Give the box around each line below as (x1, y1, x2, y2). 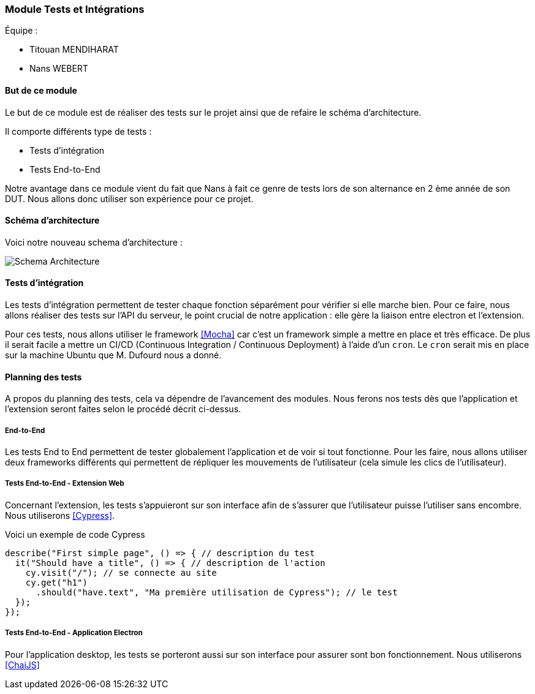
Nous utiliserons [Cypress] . (5, 510, 115, 521)
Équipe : (5, 25, 38, 36)
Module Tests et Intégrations (5, 3, 145, 15)
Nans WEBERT (29, 63, 88, 74)
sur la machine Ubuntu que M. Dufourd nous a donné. (5, 350, 222, 361)
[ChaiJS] (5, 659, 40, 670)
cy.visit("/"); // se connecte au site (25, 567, 217, 578)
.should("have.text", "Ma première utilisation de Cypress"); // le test (36, 587, 398, 597)
